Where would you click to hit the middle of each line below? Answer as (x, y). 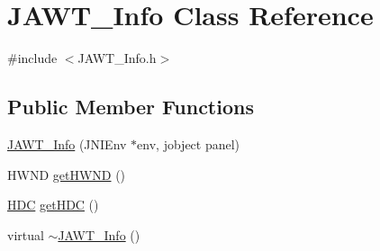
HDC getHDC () (53, 205)
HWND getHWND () (67, 174)
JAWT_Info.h (117, 58)
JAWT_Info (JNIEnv (67, 143)
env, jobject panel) (189, 143)
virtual (26, 234)
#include (32, 58)
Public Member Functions (131, 107)
